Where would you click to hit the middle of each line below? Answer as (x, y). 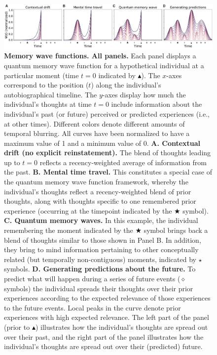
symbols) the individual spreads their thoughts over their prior (99, 288)
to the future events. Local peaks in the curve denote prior (92, 307)
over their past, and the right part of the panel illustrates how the (104, 336)
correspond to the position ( (46, 85)
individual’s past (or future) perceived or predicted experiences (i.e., (107, 113)
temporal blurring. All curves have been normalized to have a (97, 133)
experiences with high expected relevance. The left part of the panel (107, 317)
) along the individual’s (126, 85)
